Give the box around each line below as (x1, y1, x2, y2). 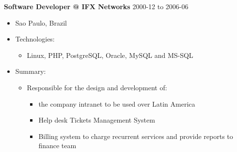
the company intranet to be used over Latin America (38, 98, 195, 109)
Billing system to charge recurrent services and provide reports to (38, 131, 233, 141)
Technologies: (15, 34, 55, 44)
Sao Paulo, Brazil (15, 17, 67, 28)
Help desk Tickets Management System (38, 115, 155, 125)
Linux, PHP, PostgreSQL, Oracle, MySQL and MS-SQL (27, 50, 193, 60)
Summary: (15, 66, 46, 76)
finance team (38, 140, 77, 151)
